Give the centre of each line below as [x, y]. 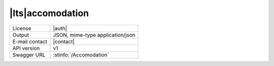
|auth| [60, 28]
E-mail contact [30, 41]
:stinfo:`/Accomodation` [81, 54]
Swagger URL [29, 54]
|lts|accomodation [49, 13]
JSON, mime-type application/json [94, 35]
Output [21, 35]
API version [26, 48]
